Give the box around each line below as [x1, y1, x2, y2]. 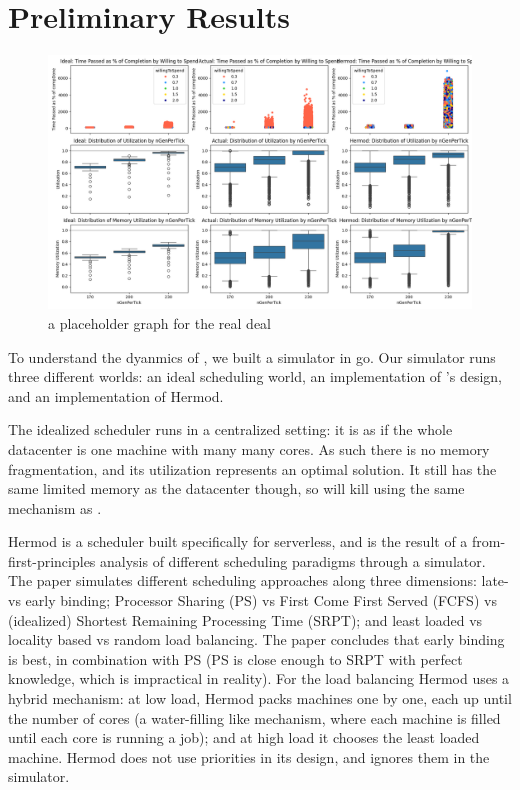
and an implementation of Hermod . [8, 385, 224, 406]
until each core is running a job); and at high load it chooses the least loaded [8, 727, 480, 748]
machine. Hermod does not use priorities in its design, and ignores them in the [8, 746, 490, 767]
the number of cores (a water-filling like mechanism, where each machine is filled [8, 707, 501, 728]
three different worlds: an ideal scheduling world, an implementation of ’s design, [8, 366, 502, 387]
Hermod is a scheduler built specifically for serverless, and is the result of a [8, 531, 468, 552]
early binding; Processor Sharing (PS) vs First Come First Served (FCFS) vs [25, 590, 497, 611]
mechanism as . [8, 497, 102, 518]
